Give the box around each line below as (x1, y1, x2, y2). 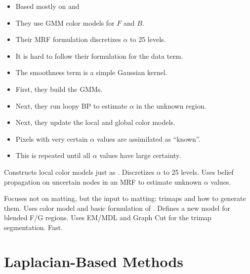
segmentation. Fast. (4, 222, 63, 232)
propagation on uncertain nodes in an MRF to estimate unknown (4, 176, 202, 187)
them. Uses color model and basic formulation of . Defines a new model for (4, 202, 230, 213)
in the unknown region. (136, 100, 207, 111)
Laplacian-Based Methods (4, 251, 183, 271)
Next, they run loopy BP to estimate (15, 100, 127, 111)
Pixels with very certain (15, 133, 88, 144)
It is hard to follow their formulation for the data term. (15, 50, 183, 61)
